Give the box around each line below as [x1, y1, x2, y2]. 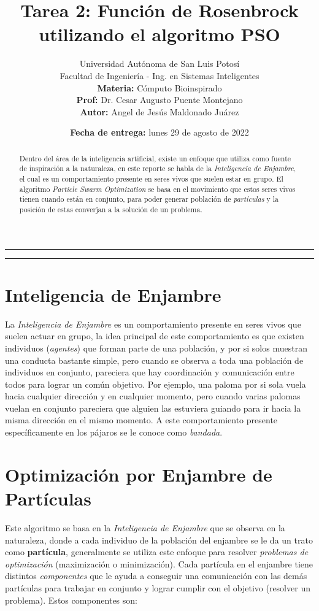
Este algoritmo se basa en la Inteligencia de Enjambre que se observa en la [5, 521, 285, 534]
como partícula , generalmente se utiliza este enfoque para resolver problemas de [5, 545, 309, 558]
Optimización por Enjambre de [5, 461, 272, 486]
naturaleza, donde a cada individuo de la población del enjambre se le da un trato [5, 533, 313, 546]
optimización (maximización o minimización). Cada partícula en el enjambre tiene [5, 557, 313, 570]
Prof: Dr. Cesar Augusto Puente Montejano [76, 93, 243, 106]
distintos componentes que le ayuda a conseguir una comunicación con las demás [5, 569, 307, 582]
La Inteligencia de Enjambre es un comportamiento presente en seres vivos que [5, 317, 301, 330]
